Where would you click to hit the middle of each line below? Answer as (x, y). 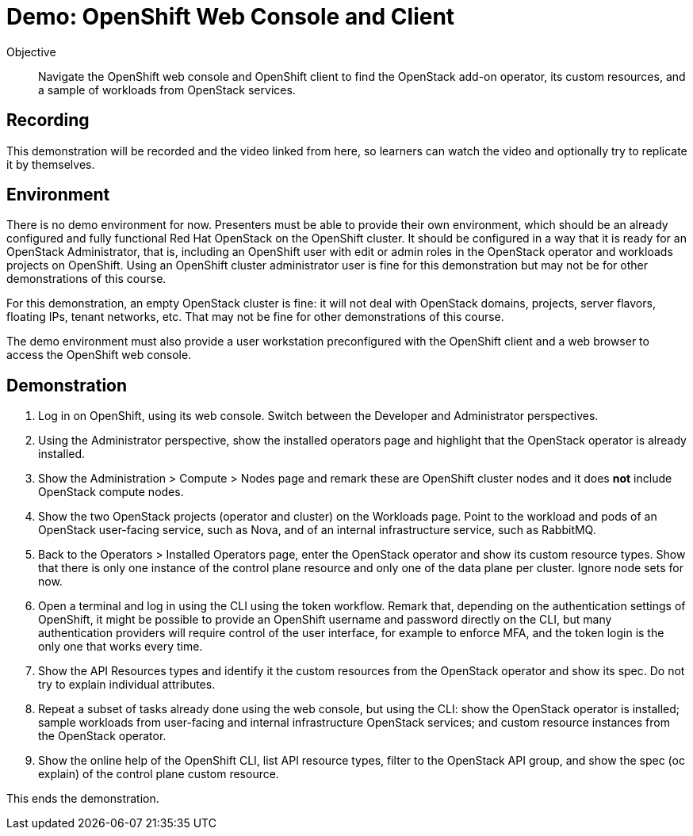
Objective (31, 52)
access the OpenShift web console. (99, 355)
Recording (48, 120)
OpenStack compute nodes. (111, 492)
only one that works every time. (121, 647)
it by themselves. (51, 164)
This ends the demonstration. (83, 799)
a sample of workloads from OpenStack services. (167, 90)
